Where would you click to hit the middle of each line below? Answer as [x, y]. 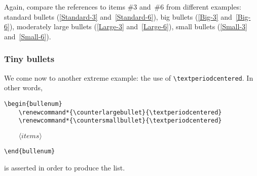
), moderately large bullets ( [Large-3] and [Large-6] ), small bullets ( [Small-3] [128, 26]
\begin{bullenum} [33, 104]
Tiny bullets [29, 59]
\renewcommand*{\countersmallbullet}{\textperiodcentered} [120, 121]
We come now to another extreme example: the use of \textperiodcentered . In [129, 77]
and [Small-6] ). [28, 36]
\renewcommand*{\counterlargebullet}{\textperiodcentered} [120, 112]
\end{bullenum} [30, 152]
